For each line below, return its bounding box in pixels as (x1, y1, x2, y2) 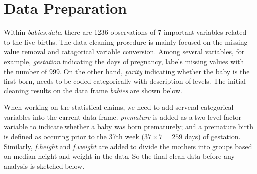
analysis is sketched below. (4, 160, 85, 171)
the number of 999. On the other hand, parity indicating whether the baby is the (4, 66, 250, 76)
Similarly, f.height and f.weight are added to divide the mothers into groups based (4, 141, 252, 151)
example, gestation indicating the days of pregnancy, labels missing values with (4, 56, 244, 66)
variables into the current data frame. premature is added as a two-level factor (4, 111, 242, 122)
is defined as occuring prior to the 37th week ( (4, 131, 144, 142)
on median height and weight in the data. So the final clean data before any (4, 151, 235, 161)
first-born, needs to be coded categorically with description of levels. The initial (4, 76, 246, 86)
